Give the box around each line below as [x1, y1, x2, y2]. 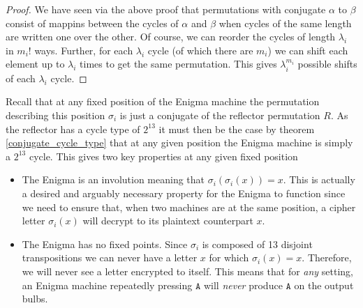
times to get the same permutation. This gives [80, 56, 277, 71]
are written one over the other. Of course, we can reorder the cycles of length [6, 29, 336, 44]
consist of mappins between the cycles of [6, 15, 179, 30]
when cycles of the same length [218, 15, 352, 30]
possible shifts [297, 56, 357, 71]
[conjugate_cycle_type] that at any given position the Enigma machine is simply [6, 135, 353, 150]
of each [6, 70, 36, 85]
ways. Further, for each [34, 43, 133, 57]
